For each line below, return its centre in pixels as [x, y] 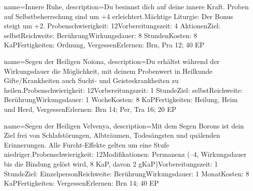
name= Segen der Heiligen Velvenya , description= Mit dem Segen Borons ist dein [124, 125]
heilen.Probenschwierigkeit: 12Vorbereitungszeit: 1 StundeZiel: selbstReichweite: [123, 90]
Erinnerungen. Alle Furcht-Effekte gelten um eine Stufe [87, 144]
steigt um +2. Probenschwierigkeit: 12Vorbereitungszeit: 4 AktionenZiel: [112, 26]
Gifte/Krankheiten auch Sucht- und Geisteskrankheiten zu [91, 80]
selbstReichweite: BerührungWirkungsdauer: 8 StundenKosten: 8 [101, 35]
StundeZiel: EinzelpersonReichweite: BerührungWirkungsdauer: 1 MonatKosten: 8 [127, 173]
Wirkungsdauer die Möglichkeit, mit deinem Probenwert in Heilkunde [108, 71]
